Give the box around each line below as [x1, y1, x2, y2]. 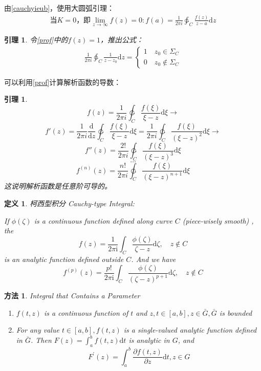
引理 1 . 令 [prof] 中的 [4, 34, 68, 45]
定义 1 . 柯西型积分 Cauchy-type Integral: [4, 198, 135, 209]
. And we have [131, 254, 176, 265]
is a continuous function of [43, 307, 128, 318]
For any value [16, 324, 59, 335]
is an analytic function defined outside [4, 254, 124, 265]
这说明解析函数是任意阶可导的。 [4, 181, 112, 191]
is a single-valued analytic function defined [123, 324, 257, 335]
